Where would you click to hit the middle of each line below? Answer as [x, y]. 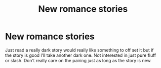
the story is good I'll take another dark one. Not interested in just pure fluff [81, 55]
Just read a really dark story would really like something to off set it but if [80, 50]
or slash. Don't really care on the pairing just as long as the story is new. [78, 60]
